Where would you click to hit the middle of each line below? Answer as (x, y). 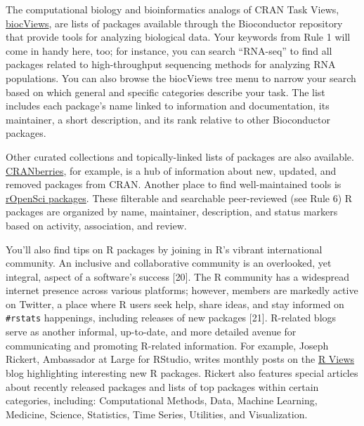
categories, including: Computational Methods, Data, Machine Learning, (162, 400)
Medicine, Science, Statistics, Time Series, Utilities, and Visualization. (157, 414)
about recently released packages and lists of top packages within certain (162, 386)
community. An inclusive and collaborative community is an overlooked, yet (169, 263)
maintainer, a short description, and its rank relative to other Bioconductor (168, 119)
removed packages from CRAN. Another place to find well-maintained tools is (174, 184)
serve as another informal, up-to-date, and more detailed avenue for (151, 332)
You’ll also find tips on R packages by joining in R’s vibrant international (164, 249)
